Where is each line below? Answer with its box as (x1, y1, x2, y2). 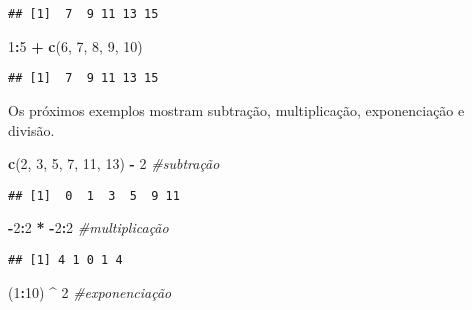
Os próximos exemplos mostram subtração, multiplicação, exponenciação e (8, 99, 465, 120)
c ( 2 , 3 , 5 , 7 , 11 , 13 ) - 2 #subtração (8, 153, 220, 174)
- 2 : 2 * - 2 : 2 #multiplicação (8, 217, 169, 238)
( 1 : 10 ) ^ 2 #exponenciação (8, 281, 172, 302)
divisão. (8, 119, 55, 140)
